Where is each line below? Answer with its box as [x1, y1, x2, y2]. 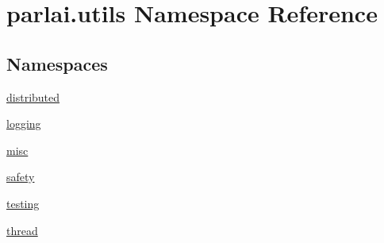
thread [6, 222, 38, 238]
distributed [6, 88, 60, 105]
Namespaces [6, 51, 108, 75]
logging [6, 115, 41, 132]
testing [6, 195, 40, 211]
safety [6, 168, 35, 185]
